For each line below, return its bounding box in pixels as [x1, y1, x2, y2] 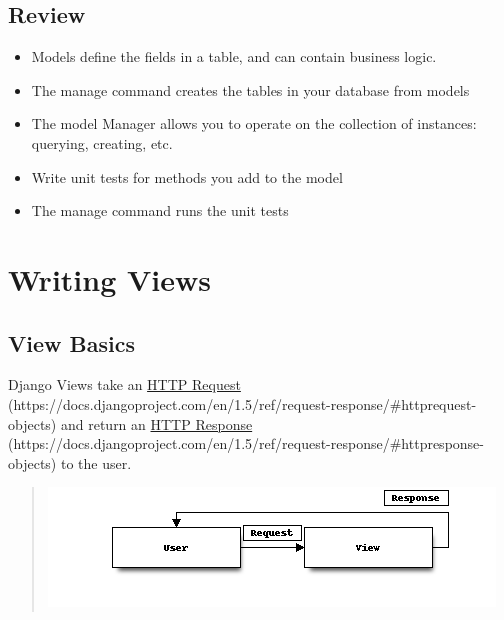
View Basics [8, 327, 135, 358]
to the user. [60, 452, 132, 473]
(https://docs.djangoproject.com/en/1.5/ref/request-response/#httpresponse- [8, 433, 484, 454]
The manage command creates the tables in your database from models [31, 79, 470, 100]
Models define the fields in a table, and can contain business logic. [31, 46, 437, 67]
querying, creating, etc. [31, 132, 173, 153]
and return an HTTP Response [60, 413, 253, 434]
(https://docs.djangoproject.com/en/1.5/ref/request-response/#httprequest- [8, 393, 477, 414]
